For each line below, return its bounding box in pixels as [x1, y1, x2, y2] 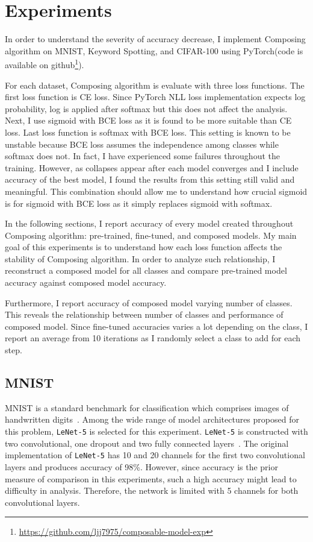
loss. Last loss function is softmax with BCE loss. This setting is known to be [5, 125, 291, 138]
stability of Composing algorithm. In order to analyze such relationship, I [5, 252, 276, 265]
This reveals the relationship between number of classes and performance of [5, 308, 284, 321]
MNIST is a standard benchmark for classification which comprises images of [5, 401, 289, 414]
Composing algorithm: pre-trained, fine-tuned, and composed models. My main [5, 228, 297, 241]
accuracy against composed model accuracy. [5, 276, 167, 289]
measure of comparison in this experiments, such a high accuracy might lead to [5, 472, 297, 485]
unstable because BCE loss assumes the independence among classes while [5, 137, 279, 150]
